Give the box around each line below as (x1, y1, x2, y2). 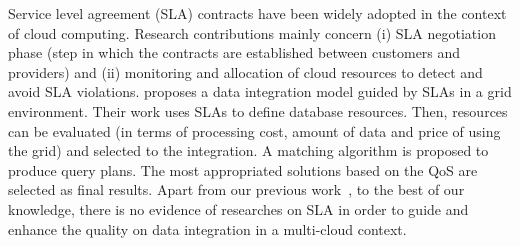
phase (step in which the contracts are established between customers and (8, 42, 461, 63)
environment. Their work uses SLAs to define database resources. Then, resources (8, 100, 508, 121)
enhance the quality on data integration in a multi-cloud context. (8, 218, 407, 239)
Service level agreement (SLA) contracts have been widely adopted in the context (8, 3, 507, 23)
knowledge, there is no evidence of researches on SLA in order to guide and (8, 198, 469, 219)
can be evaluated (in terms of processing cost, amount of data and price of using (8, 120, 501, 141)
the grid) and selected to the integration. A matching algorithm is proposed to (8, 140, 489, 161)
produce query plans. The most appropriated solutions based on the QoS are (8, 159, 478, 180)
